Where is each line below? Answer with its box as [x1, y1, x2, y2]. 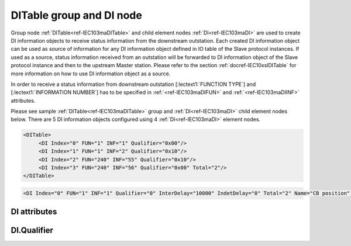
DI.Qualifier [11, 226, 54, 235]
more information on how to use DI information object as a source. [11, 70, 171, 77]
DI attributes [11, 207, 57, 217]
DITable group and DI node [11, 9, 143, 22]
